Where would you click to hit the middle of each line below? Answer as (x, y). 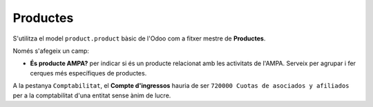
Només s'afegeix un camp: (51, 51)
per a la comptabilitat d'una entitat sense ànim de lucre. (92, 95)
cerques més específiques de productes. (88, 73)
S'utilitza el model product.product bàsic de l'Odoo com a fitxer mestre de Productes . (139, 38)
